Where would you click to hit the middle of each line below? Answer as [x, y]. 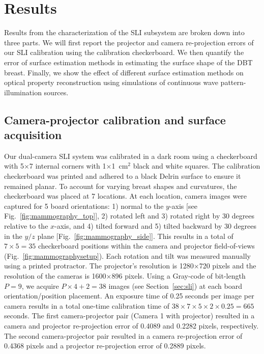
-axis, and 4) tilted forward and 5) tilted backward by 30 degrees [156, 226]
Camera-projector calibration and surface [115, 119]
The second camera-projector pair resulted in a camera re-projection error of [123, 335]
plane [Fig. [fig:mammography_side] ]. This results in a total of [135, 236]
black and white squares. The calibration [197, 166]
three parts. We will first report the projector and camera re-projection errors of [129, 42]
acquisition [33, 135]
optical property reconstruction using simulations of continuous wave [111, 82]
